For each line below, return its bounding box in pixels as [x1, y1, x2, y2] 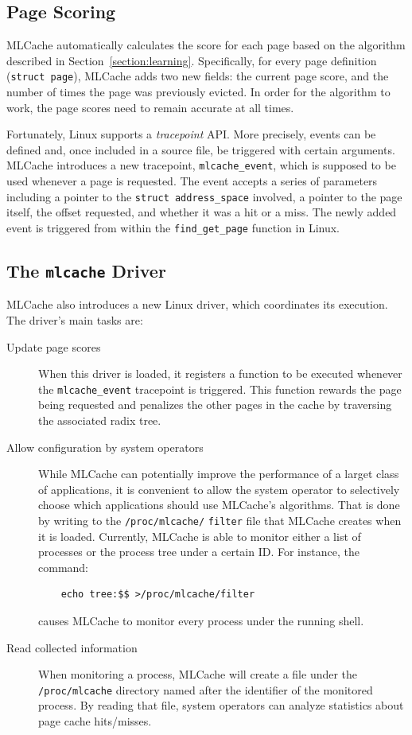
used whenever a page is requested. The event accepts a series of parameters [6, 173, 378, 189]
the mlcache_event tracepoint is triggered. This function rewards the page [38, 380, 402, 397]
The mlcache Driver [6, 258, 166, 282]
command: [38, 558, 88, 575]
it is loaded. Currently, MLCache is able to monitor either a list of [38, 527, 361, 544]
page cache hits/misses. [38, 713, 152, 729]
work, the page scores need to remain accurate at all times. [6, 99, 294, 115]
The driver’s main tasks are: [6, 311, 143, 328]
